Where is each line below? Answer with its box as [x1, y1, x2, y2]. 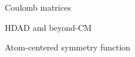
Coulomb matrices [5, 1, 71, 13]
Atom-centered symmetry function [5, 41, 131, 53]
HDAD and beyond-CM [5, 21, 92, 33]
